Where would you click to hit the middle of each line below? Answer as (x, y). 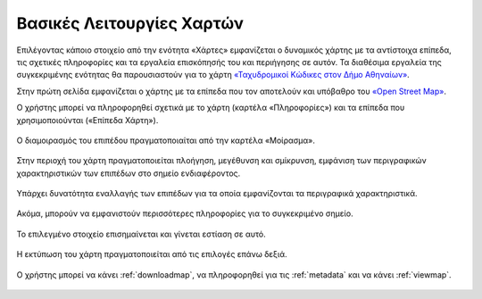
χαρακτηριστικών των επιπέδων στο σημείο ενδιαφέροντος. (129, 173)
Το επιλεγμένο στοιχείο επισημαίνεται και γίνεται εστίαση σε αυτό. (141, 234)
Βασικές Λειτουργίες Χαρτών (130, 23)
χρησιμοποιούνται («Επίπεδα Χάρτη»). (87, 120)
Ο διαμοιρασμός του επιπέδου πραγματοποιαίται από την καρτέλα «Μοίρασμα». (166, 140)
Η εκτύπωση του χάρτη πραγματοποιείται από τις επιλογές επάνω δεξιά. (152, 254)
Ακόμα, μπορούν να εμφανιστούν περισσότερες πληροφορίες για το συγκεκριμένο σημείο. (185, 213)
